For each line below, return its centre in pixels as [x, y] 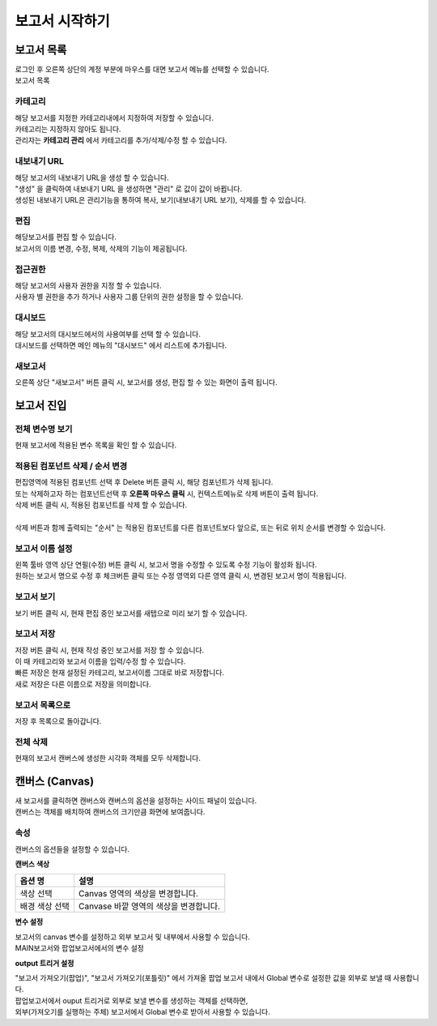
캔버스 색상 [32, 864]
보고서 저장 [35, 634]
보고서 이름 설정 [44, 549]
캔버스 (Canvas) [55, 781]
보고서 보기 [35, 597]
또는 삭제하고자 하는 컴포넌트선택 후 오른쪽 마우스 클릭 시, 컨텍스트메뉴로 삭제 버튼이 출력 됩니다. [167, 494]
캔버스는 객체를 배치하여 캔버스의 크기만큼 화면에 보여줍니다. [110, 812]
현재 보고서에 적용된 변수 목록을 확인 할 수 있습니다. [96, 445]
